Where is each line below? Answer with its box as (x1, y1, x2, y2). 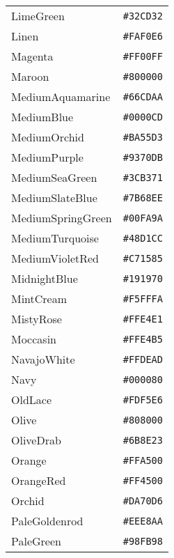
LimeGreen (11, 8, 65, 24)
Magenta (11, 48, 54, 64)
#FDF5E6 (122, 394, 163, 405)
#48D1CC (122, 232, 163, 244)
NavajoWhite (11, 351, 75, 367)
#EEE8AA (122, 515, 163, 527)
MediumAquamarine (11, 88, 111, 104)
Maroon (11, 68, 49, 84)
